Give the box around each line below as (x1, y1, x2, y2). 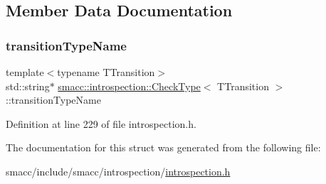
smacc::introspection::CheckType (58, 78, 201, 93)
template (6, 65, 44, 79)
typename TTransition (57, 65, 155, 79)
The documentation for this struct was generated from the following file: (6, 140, 321, 155)
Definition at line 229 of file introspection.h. (6, 116, 196, 131)
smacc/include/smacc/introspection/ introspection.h (6, 163, 231, 178)
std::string (6, 78, 50, 93)
